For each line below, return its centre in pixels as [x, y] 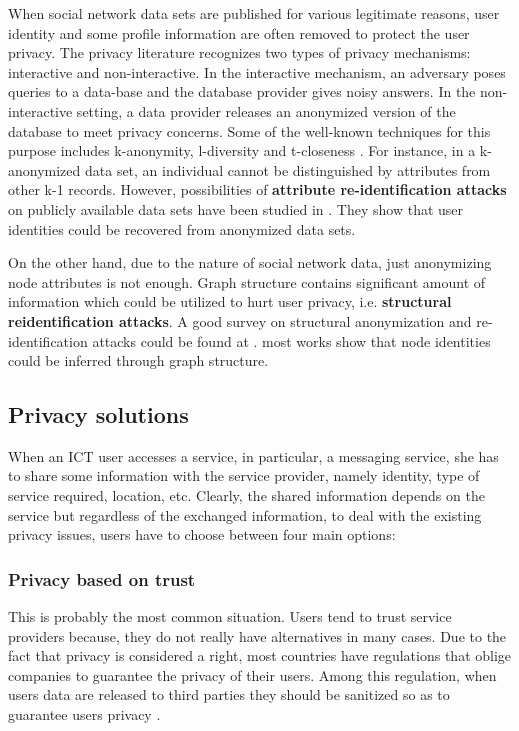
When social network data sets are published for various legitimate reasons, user [254, 13]
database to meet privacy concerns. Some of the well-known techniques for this [249, 130]
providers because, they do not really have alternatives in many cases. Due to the [257, 635]
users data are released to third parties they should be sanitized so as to [229, 694]
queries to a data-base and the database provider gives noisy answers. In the [242, 91]
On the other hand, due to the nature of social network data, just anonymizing [250, 262]
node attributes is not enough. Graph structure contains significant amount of [247, 281]
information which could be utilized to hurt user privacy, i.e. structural [230, 301]
